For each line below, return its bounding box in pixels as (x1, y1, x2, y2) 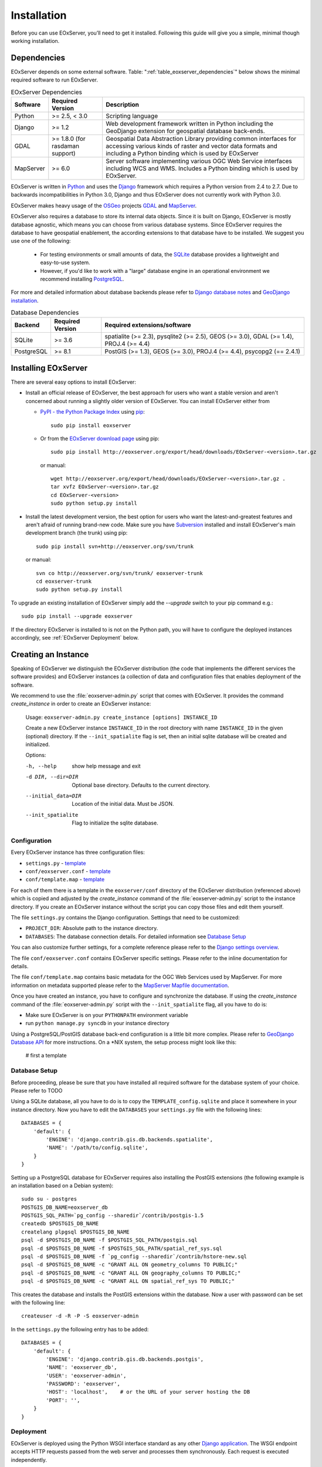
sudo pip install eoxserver (50, 422, 131, 428)
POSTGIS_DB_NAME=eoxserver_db (21, 1204, 109, 1211)
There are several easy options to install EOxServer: (11, 378, 136, 386)
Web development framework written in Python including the (106, 120, 274, 127)
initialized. (25, 741, 50, 748)
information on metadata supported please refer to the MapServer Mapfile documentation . (11, 982, 229, 989)
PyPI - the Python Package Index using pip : (40, 408, 145, 415)
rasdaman (52, 142, 80, 150)
